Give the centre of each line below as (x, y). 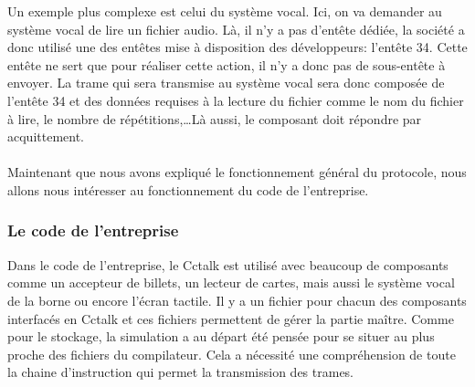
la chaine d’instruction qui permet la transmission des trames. (181, 372)
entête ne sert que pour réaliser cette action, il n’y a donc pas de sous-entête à (227, 64)
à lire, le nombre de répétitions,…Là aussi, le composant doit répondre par (215, 118)
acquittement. (46, 136)
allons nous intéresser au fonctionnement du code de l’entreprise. (188, 189)
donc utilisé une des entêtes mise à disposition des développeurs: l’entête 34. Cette (237, 47)
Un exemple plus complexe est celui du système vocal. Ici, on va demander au (225, 11)
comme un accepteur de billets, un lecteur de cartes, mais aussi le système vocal (231, 282)
